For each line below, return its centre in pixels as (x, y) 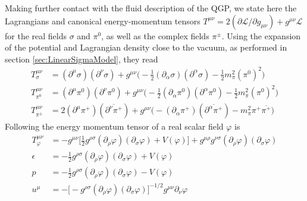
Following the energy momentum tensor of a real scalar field (114, 126)
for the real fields (36, 35)
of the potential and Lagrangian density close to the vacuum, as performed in (146, 47)
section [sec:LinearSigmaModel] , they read (82, 59)
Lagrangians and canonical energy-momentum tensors (103, 21)
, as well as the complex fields (155, 35)
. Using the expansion (261, 35)
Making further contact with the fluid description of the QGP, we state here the (151, 8)
